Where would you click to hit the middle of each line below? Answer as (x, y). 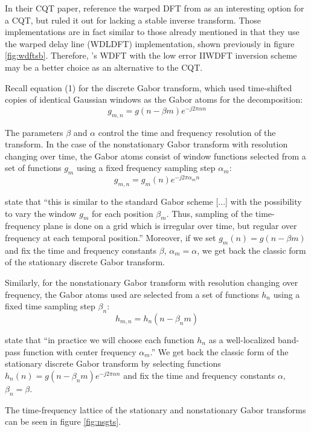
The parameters (34, 132)
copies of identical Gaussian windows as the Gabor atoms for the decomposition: (154, 99)
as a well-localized (242, 340)
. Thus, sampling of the (210, 213)
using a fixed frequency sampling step (146, 168)
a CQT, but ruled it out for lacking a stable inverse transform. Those (133, 20)
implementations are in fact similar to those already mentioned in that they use (152, 32)
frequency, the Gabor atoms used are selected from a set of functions (132, 294)
